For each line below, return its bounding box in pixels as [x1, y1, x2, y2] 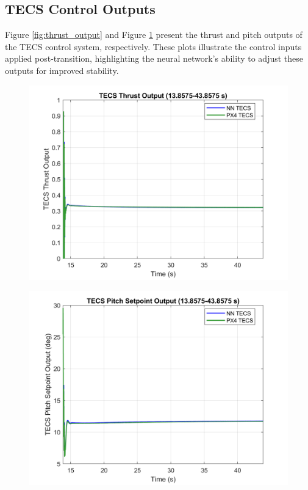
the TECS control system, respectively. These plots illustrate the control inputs [5, 40, 302, 53]
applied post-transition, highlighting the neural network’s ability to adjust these [5, 52, 304, 65]
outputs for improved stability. [5, 64, 119, 76]
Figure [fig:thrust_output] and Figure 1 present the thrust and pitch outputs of [5, 28, 303, 41]
